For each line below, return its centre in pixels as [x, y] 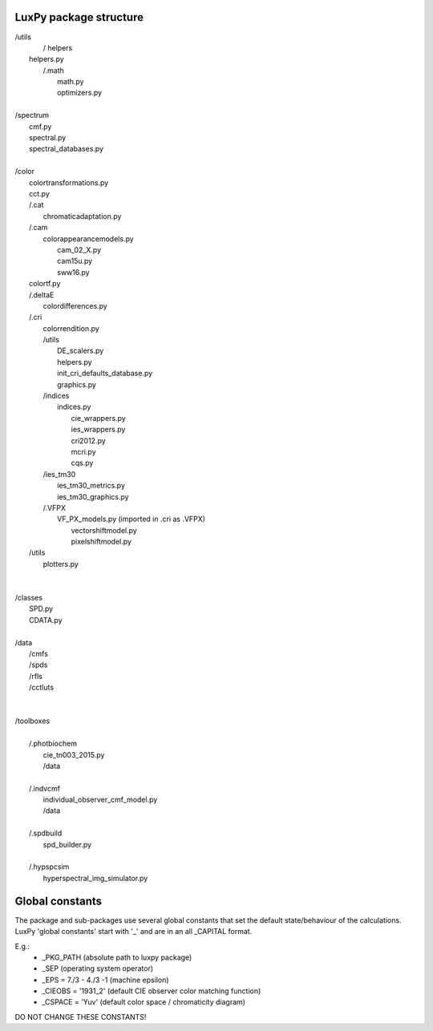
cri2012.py [88, 440]
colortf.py [45, 284]
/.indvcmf [45, 788]
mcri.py [83, 451]
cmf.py [40, 126]
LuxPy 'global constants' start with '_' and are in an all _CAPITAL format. [134, 932]
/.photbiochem [53, 744]
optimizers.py [80, 93]
